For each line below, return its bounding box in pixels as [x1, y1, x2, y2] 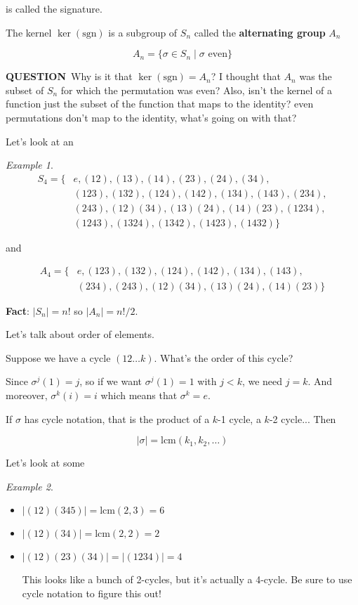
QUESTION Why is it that [6, 69, 133, 84]
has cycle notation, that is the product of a [24, 411, 210, 426]
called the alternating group [194, 25, 326, 39]
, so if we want [79, 374, 142, 389]
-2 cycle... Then [269, 411, 336, 426]
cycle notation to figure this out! [22, 585, 161, 600]
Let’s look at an [6, 134, 74, 148]
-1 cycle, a [218, 411, 261, 426]
